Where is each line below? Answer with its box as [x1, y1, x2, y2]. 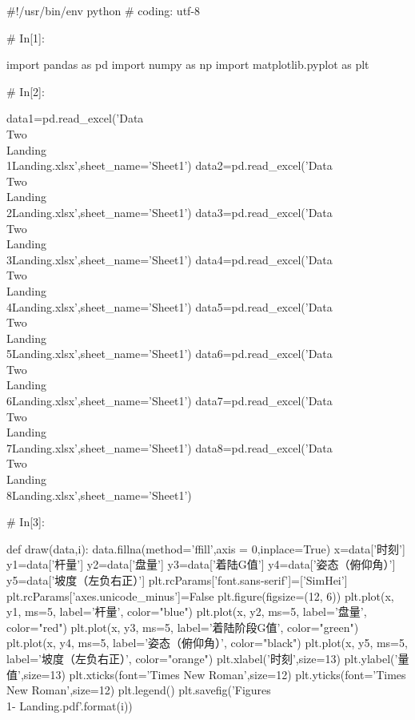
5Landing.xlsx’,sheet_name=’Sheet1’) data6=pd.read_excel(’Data [6, 345, 333, 362]
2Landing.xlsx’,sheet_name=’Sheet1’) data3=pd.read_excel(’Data [6, 203, 333, 220]
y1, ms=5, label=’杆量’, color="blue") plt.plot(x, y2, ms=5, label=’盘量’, [6, 603, 367, 620]
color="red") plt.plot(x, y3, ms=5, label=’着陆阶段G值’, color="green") [6, 618, 359, 635]
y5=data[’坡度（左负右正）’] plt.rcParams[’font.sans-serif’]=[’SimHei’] [6, 572, 348, 588]
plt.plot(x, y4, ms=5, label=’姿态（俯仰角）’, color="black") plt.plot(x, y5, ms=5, [6, 634, 408, 651]
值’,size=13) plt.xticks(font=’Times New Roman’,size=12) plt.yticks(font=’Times [6, 666, 406, 682]
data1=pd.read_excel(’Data [6, 110, 144, 127]
